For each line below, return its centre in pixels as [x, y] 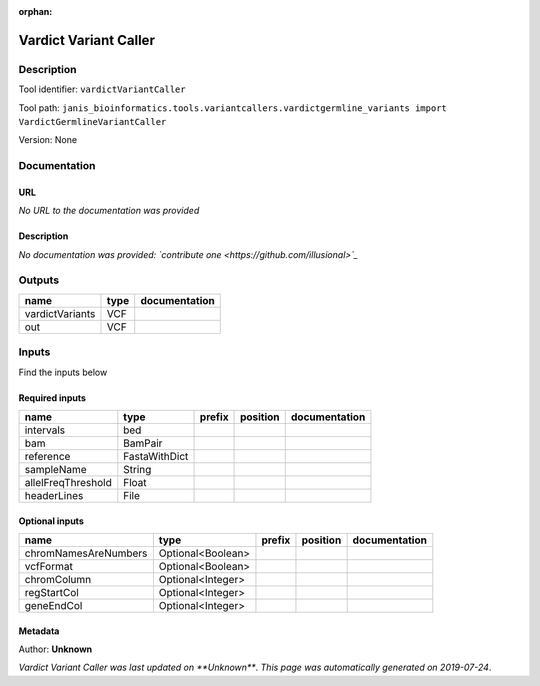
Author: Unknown [55, 649]
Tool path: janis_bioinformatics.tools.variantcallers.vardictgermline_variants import [232, 107]
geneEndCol [53, 605]
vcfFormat [49, 566]
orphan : [35, 11]
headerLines [54, 495]
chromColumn [58, 579]
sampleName [55, 469]
